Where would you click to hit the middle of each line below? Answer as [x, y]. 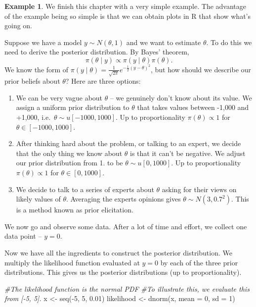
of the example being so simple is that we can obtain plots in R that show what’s [128, 16]
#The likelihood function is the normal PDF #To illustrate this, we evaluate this [127, 288]
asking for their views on [199, 189]
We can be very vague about [59, 97]
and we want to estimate [164, 42]
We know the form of [37, 69]
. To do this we [229, 42]
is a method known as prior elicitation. [75, 210]
